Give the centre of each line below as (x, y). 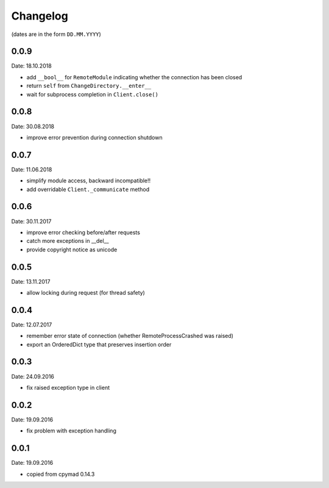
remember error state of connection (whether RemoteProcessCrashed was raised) (130, 336)
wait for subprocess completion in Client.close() (92, 94)
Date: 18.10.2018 (31, 66)
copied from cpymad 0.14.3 (61, 474)
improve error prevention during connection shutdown (94, 137)
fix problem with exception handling (72, 431)
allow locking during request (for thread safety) (86, 292)
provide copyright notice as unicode (72, 249)
